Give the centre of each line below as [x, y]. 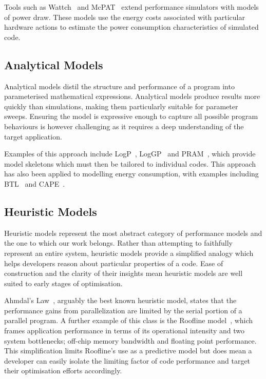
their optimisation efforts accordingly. [63, 371]
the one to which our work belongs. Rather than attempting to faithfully [118, 243]
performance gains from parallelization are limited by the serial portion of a [123, 310]
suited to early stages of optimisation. [63, 283]
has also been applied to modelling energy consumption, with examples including [131, 174]
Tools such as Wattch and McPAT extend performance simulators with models [131, 7]
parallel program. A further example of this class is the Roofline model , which [129, 320]
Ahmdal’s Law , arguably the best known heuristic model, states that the [120, 300]
